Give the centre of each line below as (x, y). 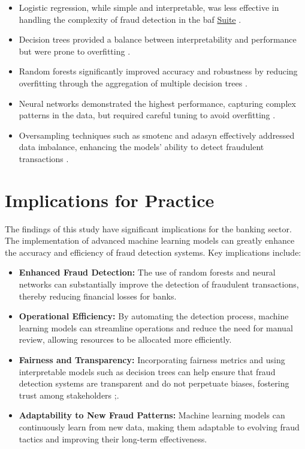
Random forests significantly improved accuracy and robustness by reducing (158, 71)
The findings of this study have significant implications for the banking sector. (148, 228)
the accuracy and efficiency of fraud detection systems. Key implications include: (153, 252)
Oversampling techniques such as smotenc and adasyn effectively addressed (157, 135)
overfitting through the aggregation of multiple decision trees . (133, 83)
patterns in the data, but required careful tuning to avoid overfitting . (147, 115)
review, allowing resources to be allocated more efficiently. (125, 339)
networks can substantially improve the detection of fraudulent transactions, (159, 284)
